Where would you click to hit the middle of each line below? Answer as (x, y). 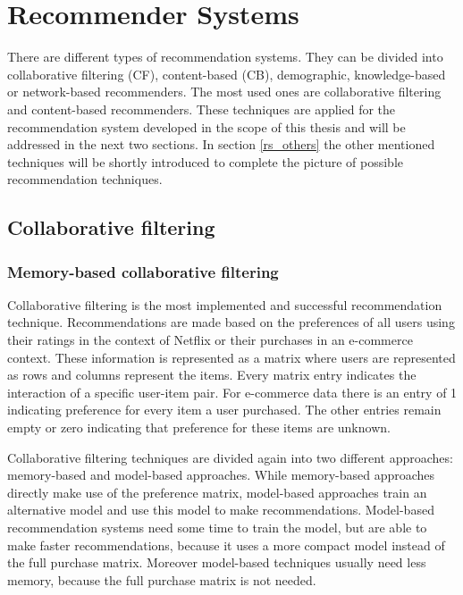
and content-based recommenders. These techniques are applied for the (202, 109)
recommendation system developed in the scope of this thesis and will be (206, 126)
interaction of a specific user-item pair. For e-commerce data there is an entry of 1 (232, 392)
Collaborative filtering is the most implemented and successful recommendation (225, 304)
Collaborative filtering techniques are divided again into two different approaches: (230, 457)
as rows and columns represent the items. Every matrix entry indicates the (212, 375)
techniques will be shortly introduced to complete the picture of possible (205, 161)
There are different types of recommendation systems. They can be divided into (225, 57)
